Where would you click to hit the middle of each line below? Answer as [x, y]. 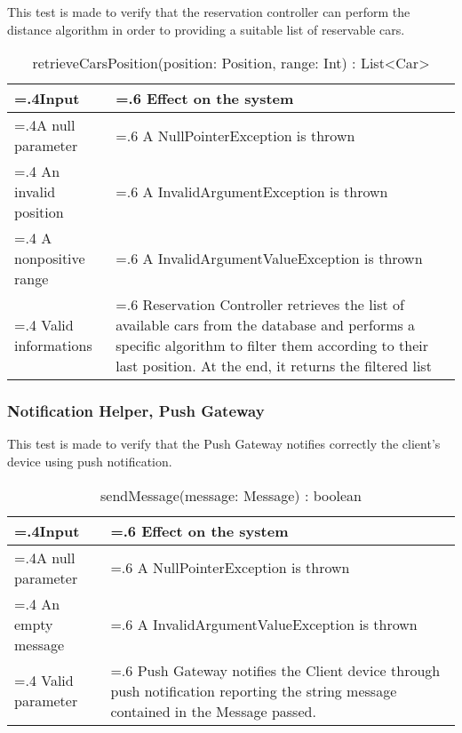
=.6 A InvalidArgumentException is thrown [252, 192]
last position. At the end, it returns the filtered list [274, 366]
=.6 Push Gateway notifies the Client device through [275, 670]
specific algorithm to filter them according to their [272, 346]
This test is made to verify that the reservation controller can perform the [209, 12]
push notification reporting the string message [254, 690]
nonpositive [50, 259]
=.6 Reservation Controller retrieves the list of [260, 305]
